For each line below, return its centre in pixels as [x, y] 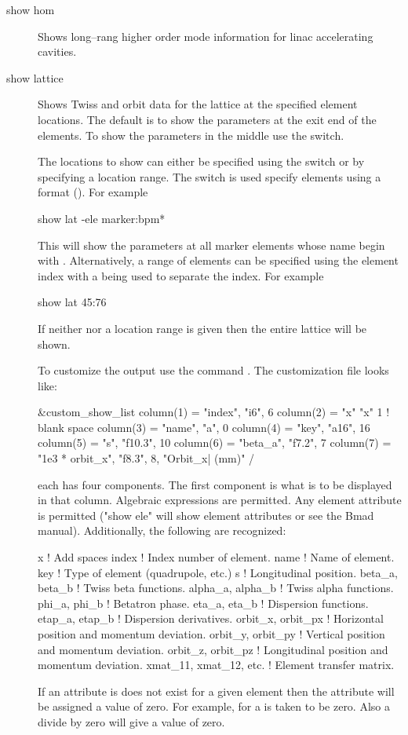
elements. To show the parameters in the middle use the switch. [191, 135]
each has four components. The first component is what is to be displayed [215, 484]
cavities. [57, 51]
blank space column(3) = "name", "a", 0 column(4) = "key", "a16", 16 [204, 427]
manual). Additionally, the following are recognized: [162, 530]
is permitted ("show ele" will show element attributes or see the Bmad [206, 515]
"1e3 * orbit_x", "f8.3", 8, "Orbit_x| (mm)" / [146, 458]
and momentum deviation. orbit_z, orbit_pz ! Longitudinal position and [213, 649]
